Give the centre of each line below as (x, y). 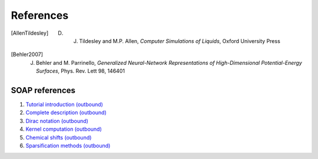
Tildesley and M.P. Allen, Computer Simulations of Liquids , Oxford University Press (180, 41)
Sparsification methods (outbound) (68, 145)
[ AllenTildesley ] (30, 33)
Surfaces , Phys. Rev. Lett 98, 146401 (80, 71)
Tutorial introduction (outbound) (64, 105)
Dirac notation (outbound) (57, 121)
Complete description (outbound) (66, 112)
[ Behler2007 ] (27, 54)
